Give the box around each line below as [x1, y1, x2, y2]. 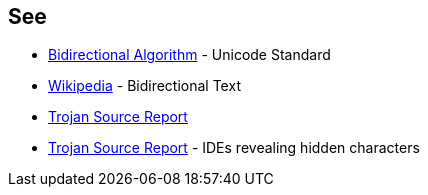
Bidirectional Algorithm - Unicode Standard [48, 46, 331, 64]
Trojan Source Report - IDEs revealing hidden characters [48, 139, 420, 157]
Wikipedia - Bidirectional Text [48, 77, 241, 95]
